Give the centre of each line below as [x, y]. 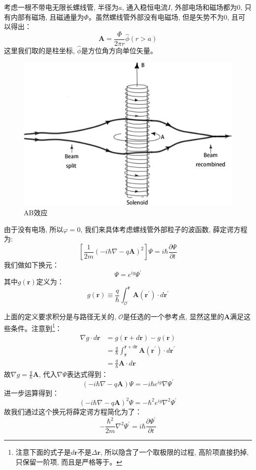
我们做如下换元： [32, 265]
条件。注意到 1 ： [36, 327]
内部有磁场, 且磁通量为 [47, 17]
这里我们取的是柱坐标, [39, 50]
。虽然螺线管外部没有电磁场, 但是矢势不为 [156, 17]
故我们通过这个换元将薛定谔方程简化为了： [73, 411]
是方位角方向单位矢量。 [119, 50]
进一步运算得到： [32, 392]
